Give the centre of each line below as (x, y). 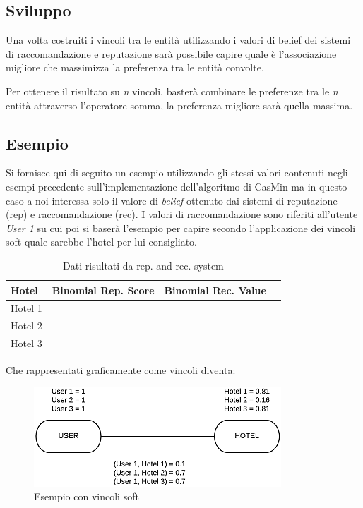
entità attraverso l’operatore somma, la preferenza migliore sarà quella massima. (179, 105)
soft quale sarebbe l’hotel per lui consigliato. (101, 242)
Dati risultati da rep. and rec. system (143, 265)
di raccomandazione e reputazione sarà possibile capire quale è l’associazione (171, 53)
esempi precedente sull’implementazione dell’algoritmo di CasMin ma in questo (177, 186)
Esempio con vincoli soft (87, 496)
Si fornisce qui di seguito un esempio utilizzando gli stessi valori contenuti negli (177, 173)
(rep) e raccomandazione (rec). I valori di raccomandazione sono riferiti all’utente (182, 214)
